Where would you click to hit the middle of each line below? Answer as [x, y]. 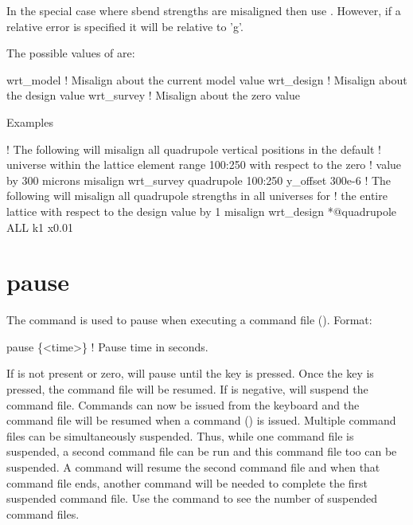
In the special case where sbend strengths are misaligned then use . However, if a [204, 10]
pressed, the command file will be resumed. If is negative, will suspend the [187, 389]
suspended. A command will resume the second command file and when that [193, 467]
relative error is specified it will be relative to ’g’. [125, 26]
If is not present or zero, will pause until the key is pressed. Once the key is [190, 373]
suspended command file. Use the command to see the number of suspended [192, 498]
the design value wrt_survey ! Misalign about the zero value [154, 95]
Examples [30, 121]
